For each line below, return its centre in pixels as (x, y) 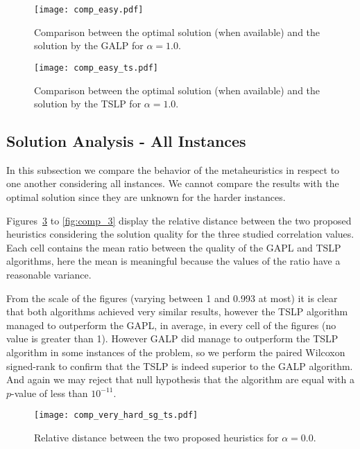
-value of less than (50, 393)
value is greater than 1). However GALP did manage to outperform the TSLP (172, 338)
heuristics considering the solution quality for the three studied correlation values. (180, 234)
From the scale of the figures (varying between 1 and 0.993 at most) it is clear (172, 298)
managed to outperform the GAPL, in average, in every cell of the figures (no (171, 325)
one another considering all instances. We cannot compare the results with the (173, 183)
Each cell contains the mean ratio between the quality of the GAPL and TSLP (174, 247)
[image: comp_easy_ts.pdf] (96, 68)
